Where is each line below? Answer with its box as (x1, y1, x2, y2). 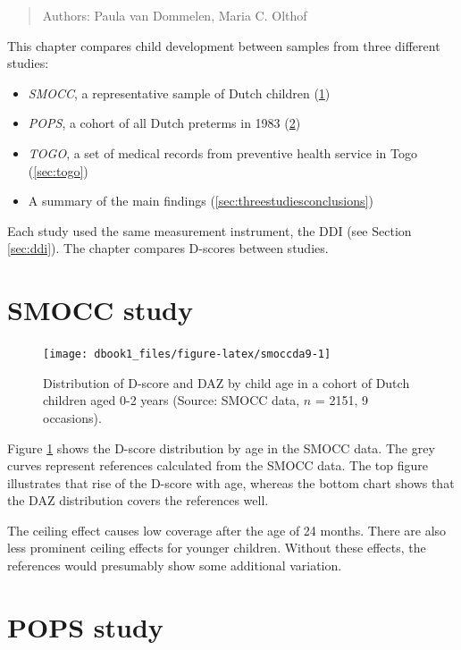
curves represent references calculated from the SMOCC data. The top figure (7, 456, 429, 475)
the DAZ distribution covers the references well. (7, 491, 269, 510)
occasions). (43, 408, 102, 426)
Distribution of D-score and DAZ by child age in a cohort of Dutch (43, 373, 410, 392)
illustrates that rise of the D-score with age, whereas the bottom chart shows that (7, 473, 455, 492)
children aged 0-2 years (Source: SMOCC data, (43, 391, 300, 409)
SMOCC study (7, 291, 193, 328)
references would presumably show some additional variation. (7, 556, 342, 575)
